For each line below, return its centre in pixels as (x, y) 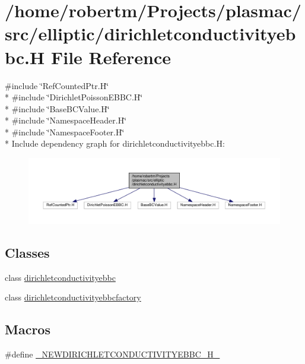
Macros (28, 329)
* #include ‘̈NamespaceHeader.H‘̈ (66, 120)
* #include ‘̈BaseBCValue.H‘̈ (57, 108)
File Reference (111, 57)
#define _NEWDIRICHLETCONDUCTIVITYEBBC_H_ (112, 354)
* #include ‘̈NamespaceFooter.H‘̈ (65, 132)
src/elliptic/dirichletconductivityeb (150, 34)
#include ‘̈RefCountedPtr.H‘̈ (57, 85)
